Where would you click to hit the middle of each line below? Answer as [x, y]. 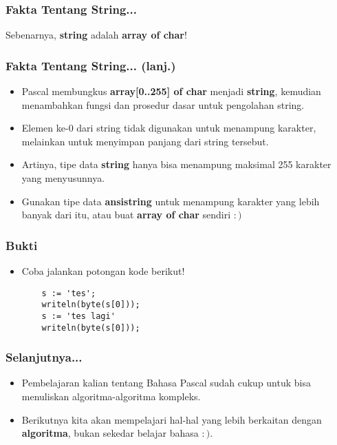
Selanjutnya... [44, 357]
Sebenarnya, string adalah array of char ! [96, 35]
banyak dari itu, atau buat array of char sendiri [126, 215]
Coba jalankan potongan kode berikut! [103, 271]
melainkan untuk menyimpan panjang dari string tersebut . [145, 141]
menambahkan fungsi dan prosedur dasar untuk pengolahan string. [163, 104]
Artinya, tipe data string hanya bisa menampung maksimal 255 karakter [176, 164]
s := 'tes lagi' [78, 316]
